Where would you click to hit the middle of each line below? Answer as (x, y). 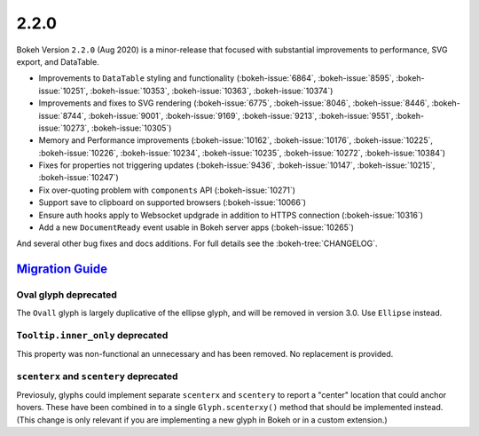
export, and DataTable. (58, 61)
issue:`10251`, (63, 91)
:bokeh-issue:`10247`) (79, 178)
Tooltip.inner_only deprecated (92, 336)
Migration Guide (62, 270)
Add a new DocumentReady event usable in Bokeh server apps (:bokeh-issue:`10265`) (196, 227)
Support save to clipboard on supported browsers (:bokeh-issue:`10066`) (172, 202)
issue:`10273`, (64, 128)
